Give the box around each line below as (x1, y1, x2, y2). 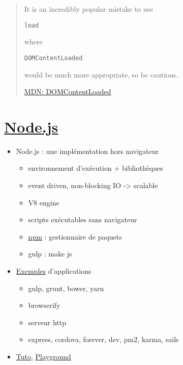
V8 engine (28, 197, 59, 207)
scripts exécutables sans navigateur (28, 214, 137, 225)
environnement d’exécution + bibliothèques (28, 163, 163, 173)
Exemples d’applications (16, 265, 91, 276)
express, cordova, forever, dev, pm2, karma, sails (28, 334, 179, 345)
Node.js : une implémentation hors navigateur (16, 145, 159, 156)
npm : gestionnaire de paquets (28, 231, 122, 242)
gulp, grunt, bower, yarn (28, 282, 104, 293)
